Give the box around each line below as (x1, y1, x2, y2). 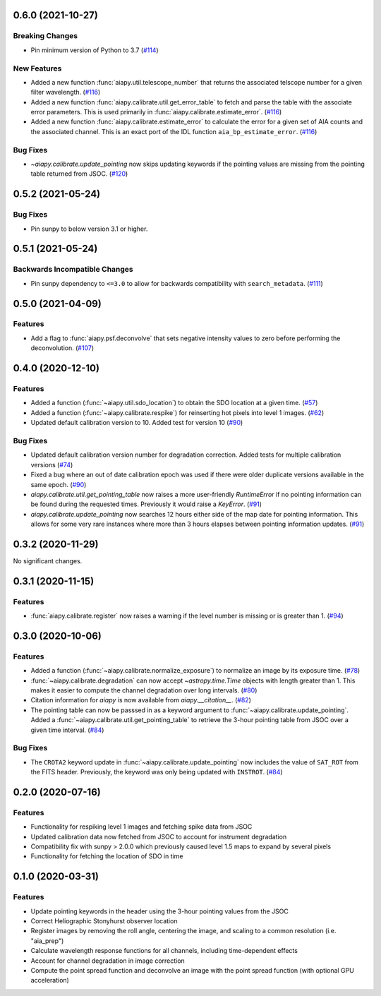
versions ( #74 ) (30, 460, 73, 469)
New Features (13, 64, 62, 73)
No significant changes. (13, 556, 83, 565)
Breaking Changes (13, 31, 78, 41)
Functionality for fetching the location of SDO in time (30, 852, 183, 860)
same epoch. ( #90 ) (30, 480, 87, 488)
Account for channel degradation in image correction (30, 956, 185, 965)
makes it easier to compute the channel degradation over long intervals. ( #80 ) (30, 686, 258, 695)
